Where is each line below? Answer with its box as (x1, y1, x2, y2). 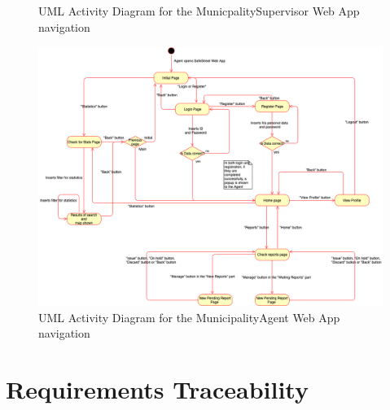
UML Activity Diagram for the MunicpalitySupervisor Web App (38, 2, 360, 19)
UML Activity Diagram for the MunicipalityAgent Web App (38, 308, 340, 325)
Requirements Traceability (6, 372, 309, 405)
